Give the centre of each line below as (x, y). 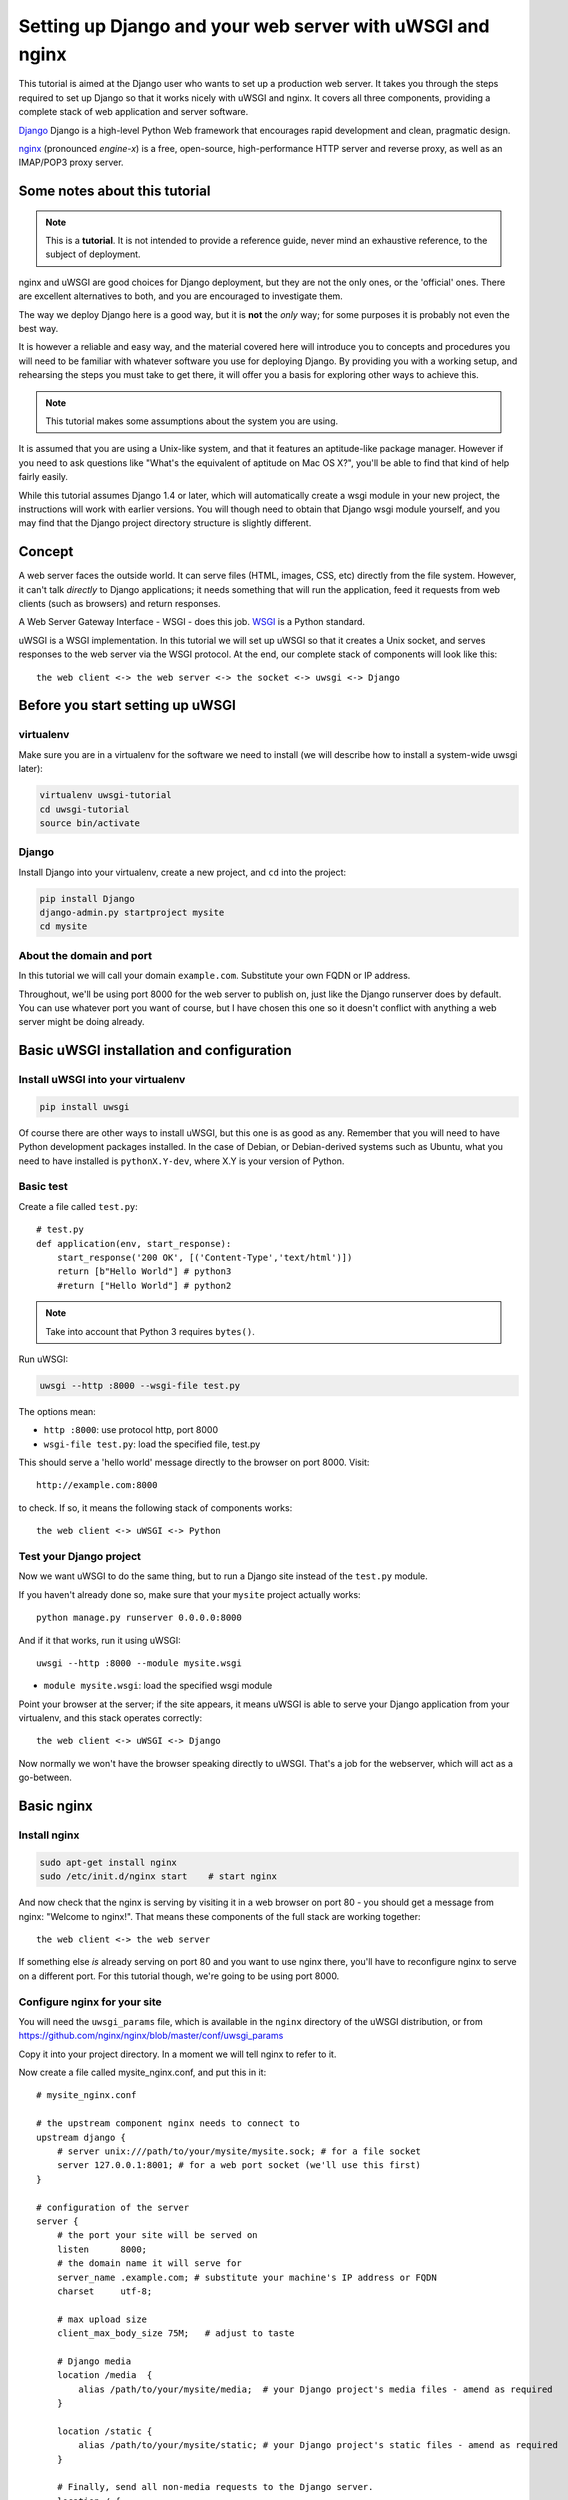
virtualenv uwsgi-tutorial (105, 795)
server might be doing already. (81, 1022)
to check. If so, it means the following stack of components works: (155, 1507)
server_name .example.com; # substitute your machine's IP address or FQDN (246, 2277)
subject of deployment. (93, 254)
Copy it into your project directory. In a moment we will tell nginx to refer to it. (177, 2054)
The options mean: (57, 1411)
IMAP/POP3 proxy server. (71, 162)
